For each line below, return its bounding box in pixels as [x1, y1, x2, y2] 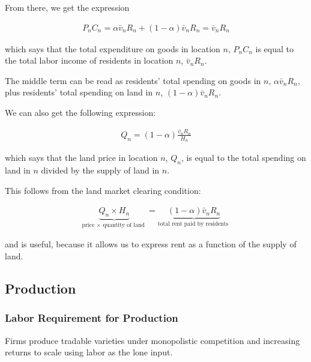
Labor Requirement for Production [5, 310, 178, 325]
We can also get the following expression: [5, 106, 156, 118]
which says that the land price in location [5, 151, 158, 164]
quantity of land [103, 222, 145, 228]
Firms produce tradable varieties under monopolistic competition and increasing [5, 334, 300, 346]
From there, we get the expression [5, 1, 130, 13]
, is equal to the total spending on [181, 151, 306, 164]
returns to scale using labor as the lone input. [5, 346, 173, 358]
